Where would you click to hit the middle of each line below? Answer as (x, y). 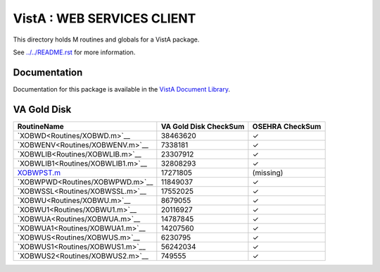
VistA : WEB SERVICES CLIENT (104, 18)
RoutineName (41, 126)
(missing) (268, 173)
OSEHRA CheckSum (287, 126)
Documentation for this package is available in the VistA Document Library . (122, 89)
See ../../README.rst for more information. (74, 52)
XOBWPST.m (39, 173)
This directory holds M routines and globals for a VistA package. (106, 39)
